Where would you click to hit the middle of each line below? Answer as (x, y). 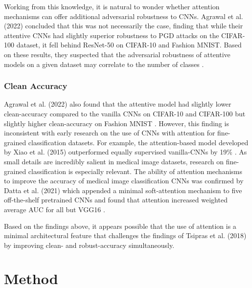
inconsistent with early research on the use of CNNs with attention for (110, 133)
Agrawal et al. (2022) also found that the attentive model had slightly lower (118, 104)
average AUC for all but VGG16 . (55, 209)
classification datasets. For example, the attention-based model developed (138, 142)
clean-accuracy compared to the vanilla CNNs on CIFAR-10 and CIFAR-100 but (125, 113)
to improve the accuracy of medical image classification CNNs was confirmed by (124, 181)
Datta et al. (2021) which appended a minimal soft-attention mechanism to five (123, 190)
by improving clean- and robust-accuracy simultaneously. (89, 245)
